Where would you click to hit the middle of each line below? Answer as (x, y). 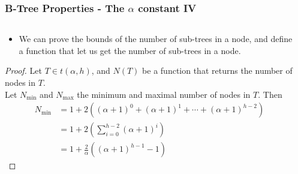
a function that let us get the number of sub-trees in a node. (130, 50)
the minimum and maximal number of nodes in (164, 94)
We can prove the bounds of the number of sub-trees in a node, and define (156, 39)
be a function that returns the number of (217, 70)
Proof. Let (23, 70)
